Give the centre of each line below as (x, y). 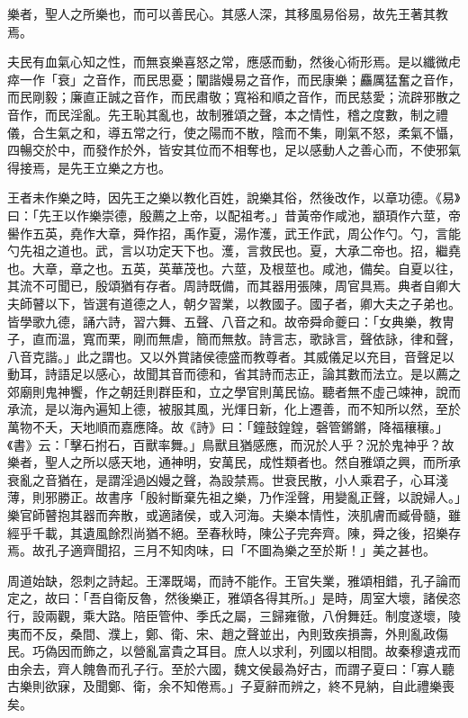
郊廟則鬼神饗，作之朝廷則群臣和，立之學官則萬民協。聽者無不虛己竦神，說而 (234, 391)
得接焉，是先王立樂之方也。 (89, 167)
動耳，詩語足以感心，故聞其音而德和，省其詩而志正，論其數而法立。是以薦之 (234, 374)
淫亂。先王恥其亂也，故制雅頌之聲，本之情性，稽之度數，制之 (252, 114)
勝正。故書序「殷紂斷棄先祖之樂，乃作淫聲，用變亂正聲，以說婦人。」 (259, 497)
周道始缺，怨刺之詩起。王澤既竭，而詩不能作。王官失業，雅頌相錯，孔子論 (228, 580)
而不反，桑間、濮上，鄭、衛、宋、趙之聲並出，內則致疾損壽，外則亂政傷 (234, 633)
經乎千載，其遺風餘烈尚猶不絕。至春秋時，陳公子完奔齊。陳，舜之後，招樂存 (234, 532)
